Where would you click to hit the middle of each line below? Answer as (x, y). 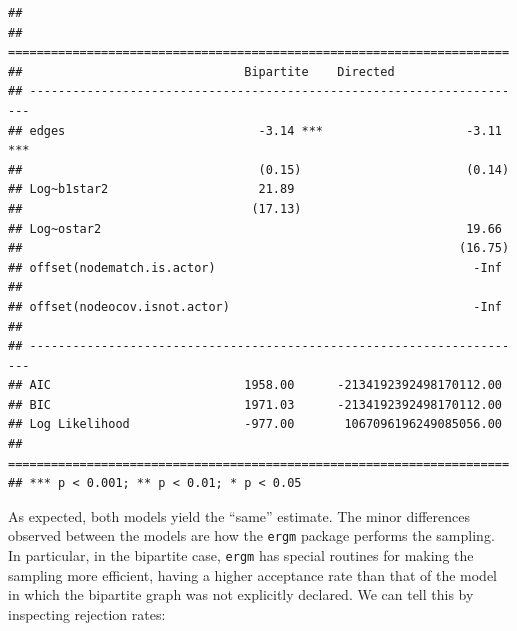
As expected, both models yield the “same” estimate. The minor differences (239, 515)
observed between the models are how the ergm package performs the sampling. (251, 535)
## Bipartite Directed (201, 71)
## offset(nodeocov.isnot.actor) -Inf (255, 306)
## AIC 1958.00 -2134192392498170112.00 (255, 385)
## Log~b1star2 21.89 (151, 189)
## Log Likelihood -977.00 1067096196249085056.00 (255, 424)
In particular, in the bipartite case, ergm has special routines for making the (241, 555)
